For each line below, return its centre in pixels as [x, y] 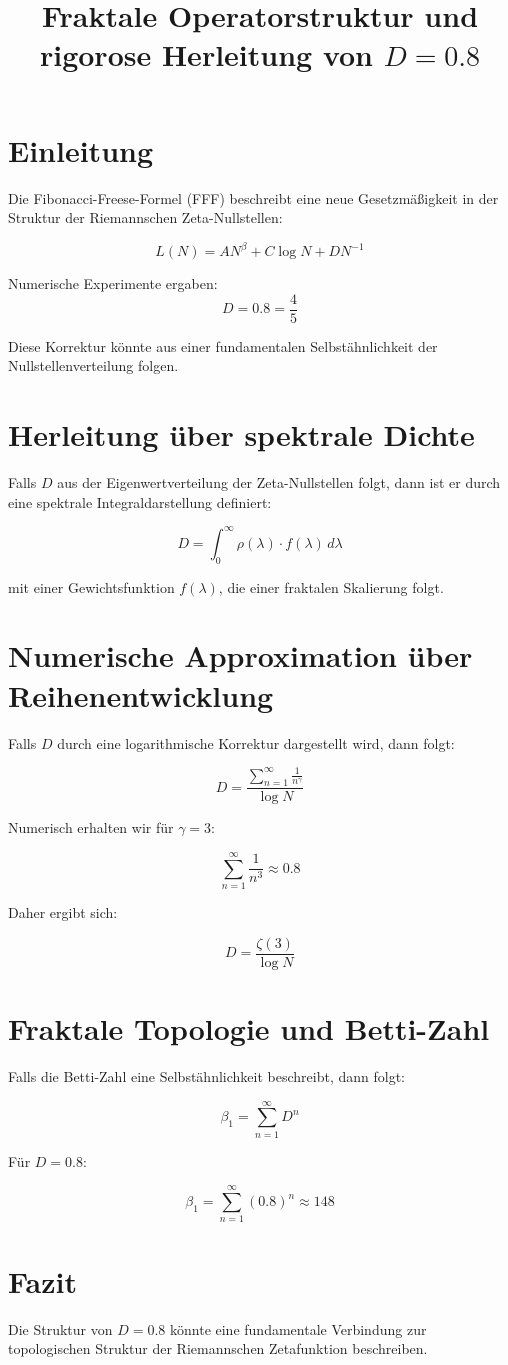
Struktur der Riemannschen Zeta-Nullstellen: [145, 217]
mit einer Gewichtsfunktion [91, 586]
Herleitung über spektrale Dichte [241, 434]
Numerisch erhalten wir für [91, 827]
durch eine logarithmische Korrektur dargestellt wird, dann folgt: [256, 742]
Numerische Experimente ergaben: [113, 283]
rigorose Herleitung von [206, 54]
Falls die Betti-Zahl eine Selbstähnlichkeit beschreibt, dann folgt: [206, 1075]
